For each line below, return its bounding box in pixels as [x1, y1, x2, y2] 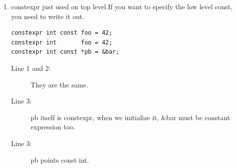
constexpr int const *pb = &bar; [11, 48, 119, 56]
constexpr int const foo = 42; [11, 29, 113, 37]
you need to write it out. [11, 11, 84, 21]
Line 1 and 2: [11, 63, 51, 73]
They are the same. [30, 79, 88, 89]
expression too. [30, 122, 75, 132]
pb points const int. [30, 154, 89, 165]
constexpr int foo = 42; [11, 39, 113, 46]
